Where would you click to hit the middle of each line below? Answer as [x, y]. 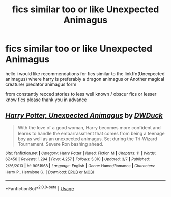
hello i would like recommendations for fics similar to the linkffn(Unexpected [85, 73]
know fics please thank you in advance [46, 100]
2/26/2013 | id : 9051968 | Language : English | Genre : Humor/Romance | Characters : [80, 166]
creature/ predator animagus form [41, 84]
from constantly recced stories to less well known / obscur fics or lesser [81, 94]
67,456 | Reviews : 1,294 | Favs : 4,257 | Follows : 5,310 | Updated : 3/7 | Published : [78, 159]
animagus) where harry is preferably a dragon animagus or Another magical [85, 79]
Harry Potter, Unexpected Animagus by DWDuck [84, 116]
